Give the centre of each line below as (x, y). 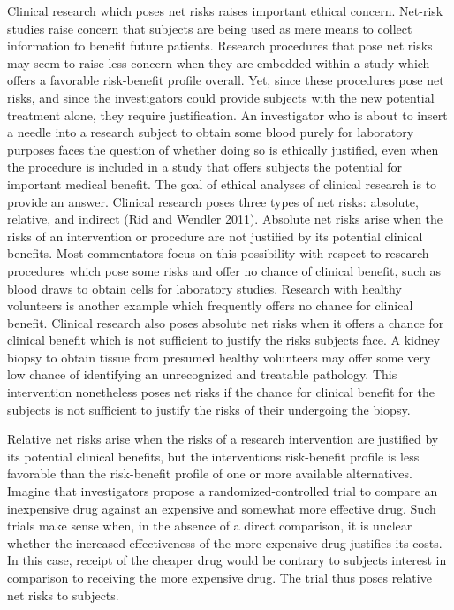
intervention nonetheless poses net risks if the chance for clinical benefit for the (221, 392)
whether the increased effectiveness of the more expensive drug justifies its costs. (225, 542)
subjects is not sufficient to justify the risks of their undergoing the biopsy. (209, 409)
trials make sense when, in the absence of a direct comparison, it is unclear (210, 526)
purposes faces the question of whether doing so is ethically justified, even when (223, 149)
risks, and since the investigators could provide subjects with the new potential (221, 97)
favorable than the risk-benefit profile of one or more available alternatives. (210, 473)
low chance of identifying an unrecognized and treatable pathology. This (202, 374)
